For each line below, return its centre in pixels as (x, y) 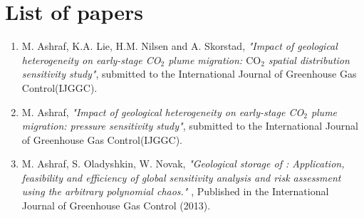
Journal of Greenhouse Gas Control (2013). (116, 206)
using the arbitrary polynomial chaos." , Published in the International (175, 191)
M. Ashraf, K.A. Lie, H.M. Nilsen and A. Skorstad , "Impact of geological (180, 46)
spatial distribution (309, 59)
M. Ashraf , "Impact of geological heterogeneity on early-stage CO (163, 111)
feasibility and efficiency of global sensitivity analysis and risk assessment (181, 177)
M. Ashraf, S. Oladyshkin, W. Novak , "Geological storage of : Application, (183, 163)
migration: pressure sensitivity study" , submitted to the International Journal (190, 126)
